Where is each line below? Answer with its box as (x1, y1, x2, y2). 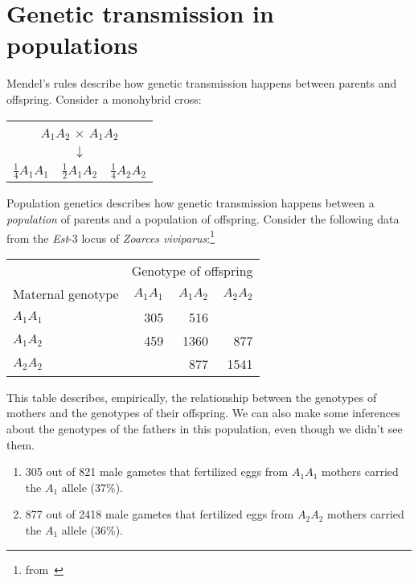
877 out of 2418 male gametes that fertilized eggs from (25, 506, 294, 523)
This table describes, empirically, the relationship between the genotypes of (6, 388, 377, 405)
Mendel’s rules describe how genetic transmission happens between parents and (6, 75, 397, 92)
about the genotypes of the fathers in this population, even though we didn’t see (6, 420, 403, 436)
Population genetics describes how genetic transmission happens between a (6, 195, 375, 211)
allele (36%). (61, 521, 123, 538)
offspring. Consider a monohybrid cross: (6, 90, 202, 107)
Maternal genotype (13, 284, 119, 303)
